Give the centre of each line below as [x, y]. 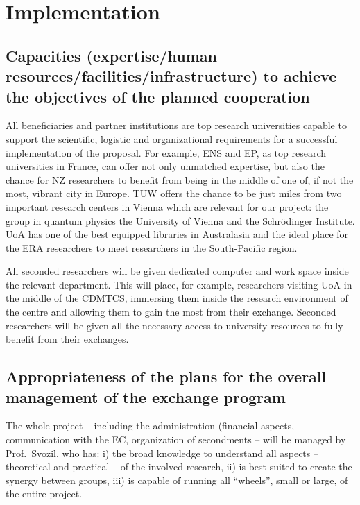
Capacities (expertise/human [112, 55]
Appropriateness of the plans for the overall [166, 376]
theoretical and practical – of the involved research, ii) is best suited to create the [179, 467]
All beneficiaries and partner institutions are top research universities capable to [176, 125]
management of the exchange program [146, 396]
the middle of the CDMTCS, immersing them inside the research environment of [177, 298]
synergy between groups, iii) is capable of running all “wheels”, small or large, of [177, 480]
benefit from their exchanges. [67, 339]
